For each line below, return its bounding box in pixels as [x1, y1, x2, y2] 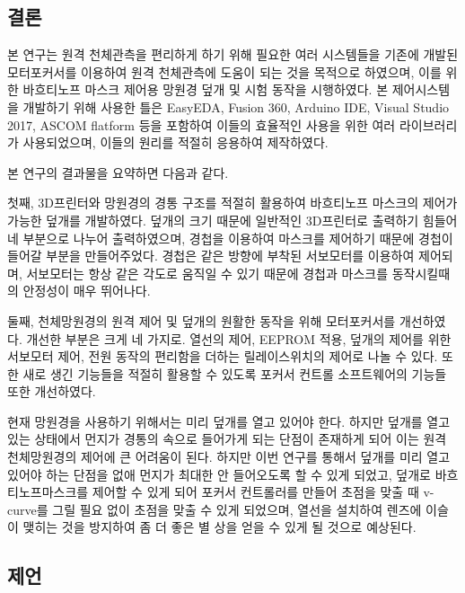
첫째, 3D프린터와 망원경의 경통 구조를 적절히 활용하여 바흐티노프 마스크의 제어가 [7, 193, 458, 212]
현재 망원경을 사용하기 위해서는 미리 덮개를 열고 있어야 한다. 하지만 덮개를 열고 [7, 412, 451, 430]
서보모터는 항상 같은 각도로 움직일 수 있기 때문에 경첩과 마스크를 [26, 263, 389, 282]
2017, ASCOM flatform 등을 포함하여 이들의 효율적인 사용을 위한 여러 [7, 115, 396, 134]
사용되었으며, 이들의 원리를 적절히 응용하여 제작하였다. [22, 133, 329, 152]
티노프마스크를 [7, 482, 89, 501]
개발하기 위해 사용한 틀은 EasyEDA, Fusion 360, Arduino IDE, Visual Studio [22, 97, 450, 116]
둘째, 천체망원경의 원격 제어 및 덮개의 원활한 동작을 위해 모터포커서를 [7, 311, 396, 330]
